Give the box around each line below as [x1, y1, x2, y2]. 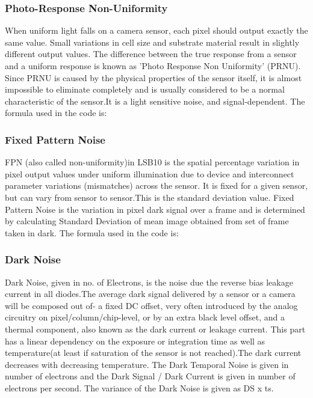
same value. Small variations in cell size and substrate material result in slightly [5, 35, 300, 48]
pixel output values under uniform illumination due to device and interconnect [5, 167, 294, 180]
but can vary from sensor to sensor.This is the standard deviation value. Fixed [5, 191, 294, 203]
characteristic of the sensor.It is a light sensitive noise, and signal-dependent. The [5, 94, 305, 107]
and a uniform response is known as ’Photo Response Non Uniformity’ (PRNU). [5, 60, 301, 72]
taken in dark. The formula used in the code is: [5, 226, 179, 239]
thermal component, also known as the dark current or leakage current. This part [5, 322, 306, 335]
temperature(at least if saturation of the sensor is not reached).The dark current [5, 346, 302, 359]
